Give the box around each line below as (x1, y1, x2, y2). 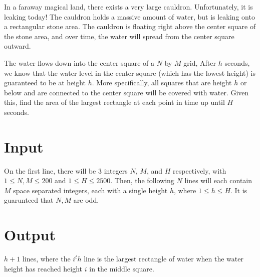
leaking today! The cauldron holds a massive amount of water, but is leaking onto (4, 11, 255, 22)
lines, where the (22, 253, 71, 264)
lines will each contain (184, 175, 252, 186)
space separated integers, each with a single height (13, 185, 168, 195)
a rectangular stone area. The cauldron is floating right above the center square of (4, 21, 256, 32)
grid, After (183, 57, 216, 68)
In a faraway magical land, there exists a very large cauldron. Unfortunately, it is (4, 2, 253, 12)
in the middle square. (89, 263, 154, 273)
